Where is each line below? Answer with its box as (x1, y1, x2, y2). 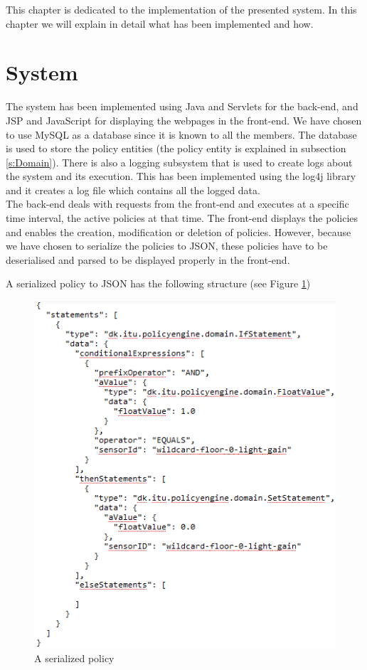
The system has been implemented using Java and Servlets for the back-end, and (6, 99, 358, 114)
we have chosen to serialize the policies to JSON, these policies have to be (6, 238, 328, 253)
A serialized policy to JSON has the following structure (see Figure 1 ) (6, 276, 311, 291)
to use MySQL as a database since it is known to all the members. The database (6, 127, 357, 142)
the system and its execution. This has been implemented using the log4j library (6, 169, 356, 184)
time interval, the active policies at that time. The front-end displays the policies (6, 211, 358, 225)
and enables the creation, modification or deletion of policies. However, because (6, 224, 351, 239)
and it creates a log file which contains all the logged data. (6, 182, 260, 197)
